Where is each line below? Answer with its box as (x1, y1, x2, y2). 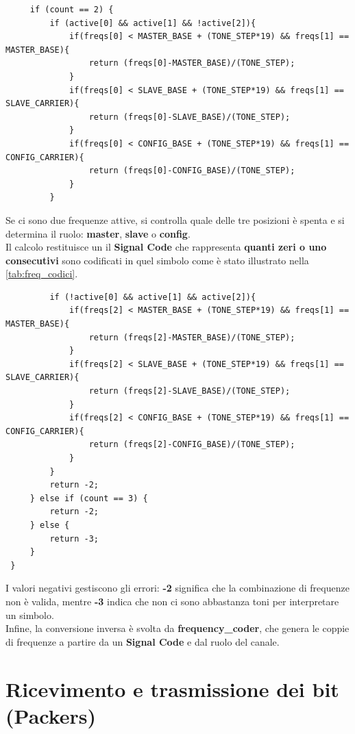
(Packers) (5, 701, 97, 729)
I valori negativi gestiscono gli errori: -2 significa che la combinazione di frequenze (5, 581, 350, 595)
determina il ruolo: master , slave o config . (5, 226, 191, 240)
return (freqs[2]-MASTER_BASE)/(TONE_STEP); (88, 332, 295, 342)
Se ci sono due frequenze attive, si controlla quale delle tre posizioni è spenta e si (5, 212, 345, 227)
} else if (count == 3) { (29, 493, 148, 503)
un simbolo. (5, 607, 54, 622)
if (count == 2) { (29, 5, 114, 14)
